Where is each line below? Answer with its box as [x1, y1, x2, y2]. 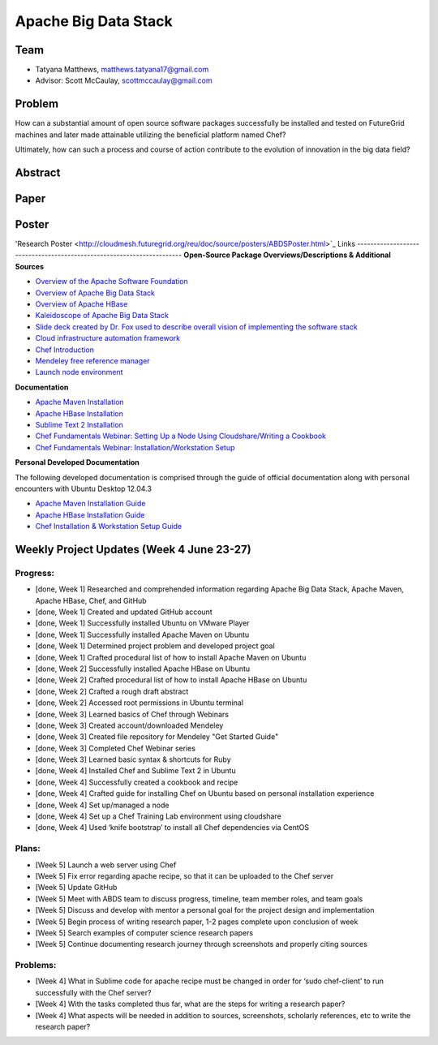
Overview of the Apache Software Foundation [35, 277, 188, 286]
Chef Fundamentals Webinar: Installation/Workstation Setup [35, 442, 235, 452]
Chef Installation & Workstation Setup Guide [35, 522, 182, 531]
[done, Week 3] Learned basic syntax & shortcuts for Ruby [35, 755, 231, 764]
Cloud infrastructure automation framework [35, 333, 181, 343]
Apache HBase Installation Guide [35, 510, 145, 519]
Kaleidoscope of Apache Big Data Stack [35, 311, 170, 320]
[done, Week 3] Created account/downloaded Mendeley [35, 720, 224, 730]
